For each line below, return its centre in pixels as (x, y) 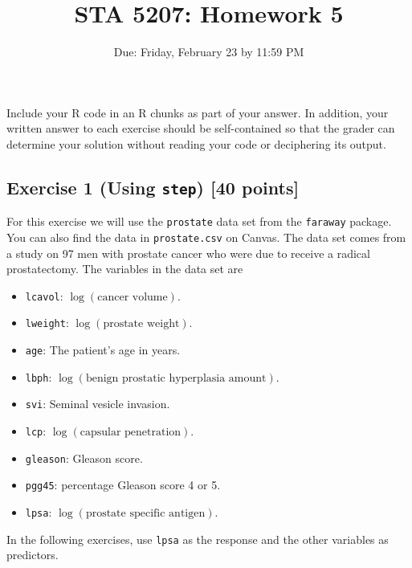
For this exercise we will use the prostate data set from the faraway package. (199, 221)
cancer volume (133, 297)
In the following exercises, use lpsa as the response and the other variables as (198, 539)
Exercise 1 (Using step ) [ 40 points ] (153, 187)
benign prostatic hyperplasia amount (176, 378)
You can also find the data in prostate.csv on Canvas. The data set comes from (206, 237)
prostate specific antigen (145, 514)
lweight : (47, 323)
